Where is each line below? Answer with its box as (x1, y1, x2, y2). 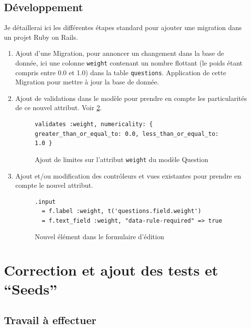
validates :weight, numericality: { (34, 121, 153, 128)
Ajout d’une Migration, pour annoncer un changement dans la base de (15, 48, 224, 58)
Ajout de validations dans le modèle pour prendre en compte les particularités (15, 93, 247, 103)
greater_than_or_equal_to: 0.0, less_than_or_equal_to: (34, 130, 219, 137)
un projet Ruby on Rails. (4, 32, 78, 42)
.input (34, 198, 56, 205)
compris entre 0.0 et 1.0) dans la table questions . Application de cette (15, 67, 226, 77)
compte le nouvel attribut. (15, 180, 94, 190)
